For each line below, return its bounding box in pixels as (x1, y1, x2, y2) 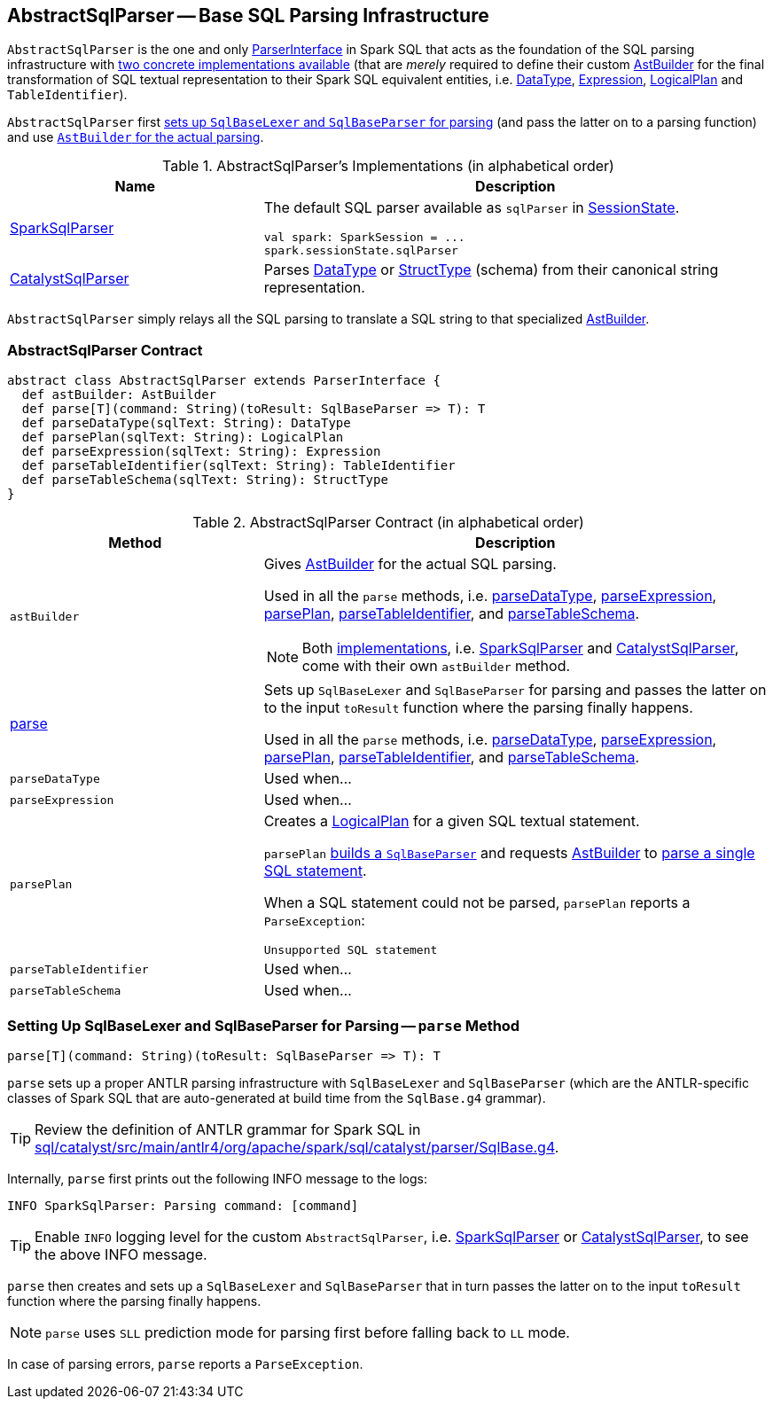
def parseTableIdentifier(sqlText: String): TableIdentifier (21, 458, 456, 473)
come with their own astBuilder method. (301, 657, 571, 676)
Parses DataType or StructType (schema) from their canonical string (263, 261, 719, 279)
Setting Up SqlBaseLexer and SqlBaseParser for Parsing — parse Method (7, 1016, 520, 1035)
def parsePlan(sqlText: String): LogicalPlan (21, 430, 344, 445)
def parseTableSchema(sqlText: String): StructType (21, 473, 388, 488)
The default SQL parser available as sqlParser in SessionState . (263, 199, 680, 217)
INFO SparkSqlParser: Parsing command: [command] (7, 1198, 359, 1213)
